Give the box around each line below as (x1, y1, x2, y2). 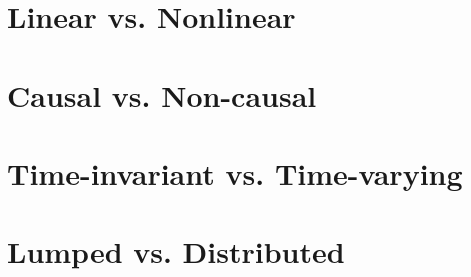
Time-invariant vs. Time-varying (7, 152, 463, 193)
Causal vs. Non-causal (7, 74, 317, 115)
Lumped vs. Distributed (7, 231, 345, 272)
